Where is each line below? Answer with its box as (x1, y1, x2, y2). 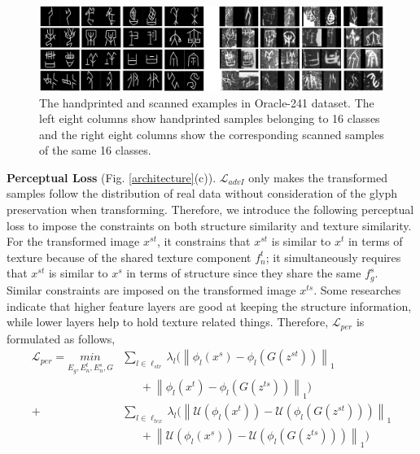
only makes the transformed (248, 168, 387, 186)
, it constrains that (156, 233, 251, 250)
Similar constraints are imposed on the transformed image (7, 281, 296, 298)
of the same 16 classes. (39, 142, 151, 159)
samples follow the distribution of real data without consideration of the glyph (7, 185, 397, 202)
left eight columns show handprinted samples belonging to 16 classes (39, 110, 380, 127)
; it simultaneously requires (265, 248, 401, 265)
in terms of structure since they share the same (126, 264, 361, 282)
